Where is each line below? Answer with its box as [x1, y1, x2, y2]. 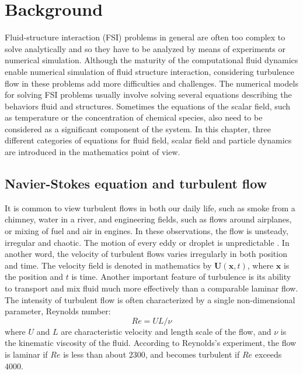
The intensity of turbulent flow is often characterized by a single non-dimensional [5, 293, 295, 306]
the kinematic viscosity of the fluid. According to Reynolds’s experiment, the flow [5, 337, 297, 349]
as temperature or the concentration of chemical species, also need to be [5, 111, 263, 123]
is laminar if [5, 348, 48, 360]
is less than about [63, 348, 127, 360]
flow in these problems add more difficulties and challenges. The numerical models [5, 77, 298, 89]
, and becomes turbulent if [145, 348, 240, 360]
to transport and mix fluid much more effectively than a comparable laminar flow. [5, 282, 298, 294]
